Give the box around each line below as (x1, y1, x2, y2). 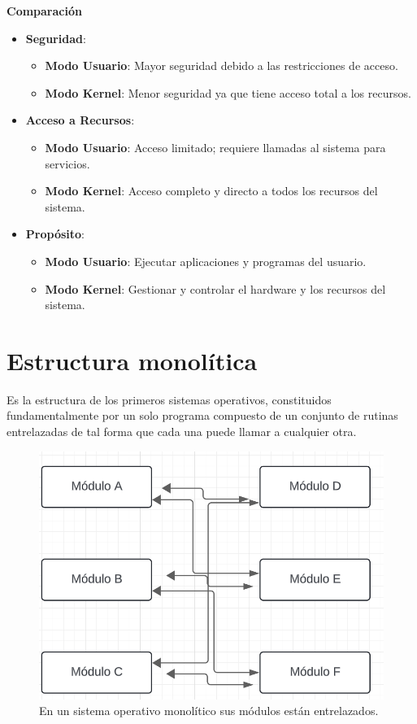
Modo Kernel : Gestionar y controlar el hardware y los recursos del (45, 280, 386, 297)
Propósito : (25, 225, 85, 242)
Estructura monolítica (7, 343, 258, 377)
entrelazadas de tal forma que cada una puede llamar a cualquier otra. (7, 423, 357, 440)
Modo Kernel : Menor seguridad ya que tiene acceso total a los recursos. (45, 84, 411, 101)
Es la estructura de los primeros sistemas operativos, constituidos (7, 390, 332, 408)
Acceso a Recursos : (25, 111, 135, 129)
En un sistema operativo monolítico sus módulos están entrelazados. (39, 702, 379, 719)
